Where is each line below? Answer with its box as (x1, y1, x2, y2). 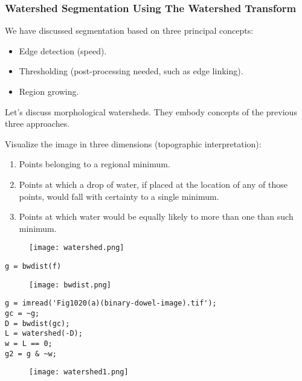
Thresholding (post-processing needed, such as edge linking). (19, 65, 243, 77)
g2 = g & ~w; (5, 349, 57, 358)
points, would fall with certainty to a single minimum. (19, 190, 219, 202)
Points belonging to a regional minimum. (19, 158, 170, 170)
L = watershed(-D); (5, 329, 83, 338)
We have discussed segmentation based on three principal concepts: (5, 24, 254, 37)
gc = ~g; (5, 309, 40, 318)
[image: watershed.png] (29, 243, 124, 252)
